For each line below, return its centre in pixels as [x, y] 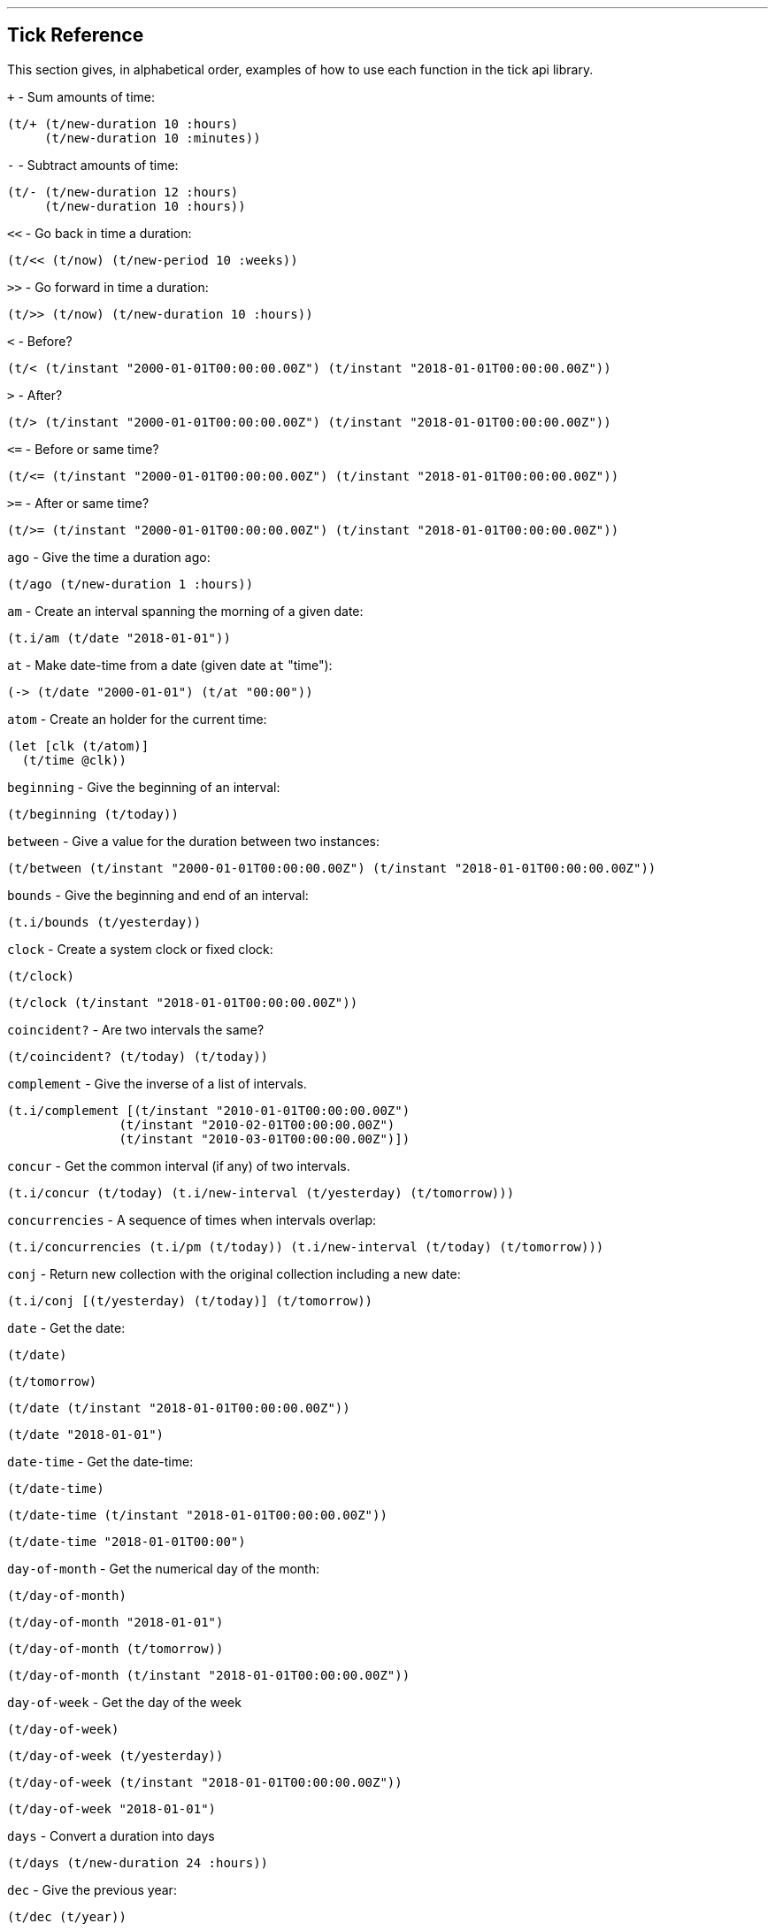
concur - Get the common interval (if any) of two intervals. [179, 1166]
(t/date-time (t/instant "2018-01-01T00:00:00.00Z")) [197, 1515]
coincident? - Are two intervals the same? [136, 1029]
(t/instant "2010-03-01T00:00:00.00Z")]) [265, 1139]
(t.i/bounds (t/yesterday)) [104, 922]
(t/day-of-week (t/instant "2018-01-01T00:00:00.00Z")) [205, 1782]
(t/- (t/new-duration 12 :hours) [123, 192]
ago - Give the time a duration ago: [109, 557]
